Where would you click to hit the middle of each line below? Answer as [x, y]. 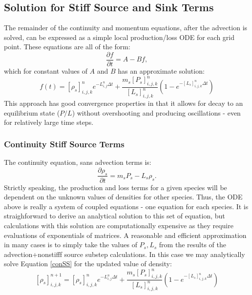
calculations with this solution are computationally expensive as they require [119, 225]
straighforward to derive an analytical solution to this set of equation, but [115, 216]
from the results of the [192, 245]
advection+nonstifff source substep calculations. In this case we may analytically [125, 254]
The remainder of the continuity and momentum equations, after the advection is [126, 28]
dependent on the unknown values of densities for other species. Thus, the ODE [123, 197]
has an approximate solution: [161, 71]
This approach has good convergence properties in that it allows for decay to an [124, 103]
